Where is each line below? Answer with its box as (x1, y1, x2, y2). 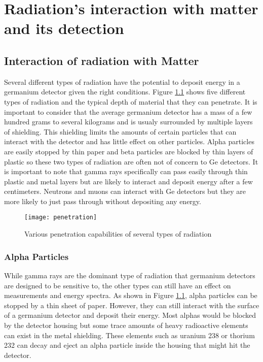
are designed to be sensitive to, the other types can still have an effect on (4, 280, 231, 290)
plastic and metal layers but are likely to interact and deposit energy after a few (4, 176, 253, 186)
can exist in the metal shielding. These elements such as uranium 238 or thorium (4, 330, 255, 340)
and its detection (4, 18, 124, 39)
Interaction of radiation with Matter (4, 52, 199, 68)
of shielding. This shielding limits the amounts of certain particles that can (4, 126, 237, 137)
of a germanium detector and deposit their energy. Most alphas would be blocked (4, 310, 256, 320)
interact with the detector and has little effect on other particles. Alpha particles (4, 136, 254, 147)
